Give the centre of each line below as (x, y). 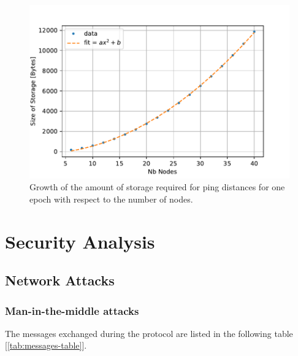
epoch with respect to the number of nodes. (111, 199)
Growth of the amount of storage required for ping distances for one (157, 187)
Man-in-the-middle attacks (72, 310)
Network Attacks (60, 280)
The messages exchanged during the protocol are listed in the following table (149, 333)
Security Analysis (80, 241)
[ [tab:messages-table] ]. (46, 345)
